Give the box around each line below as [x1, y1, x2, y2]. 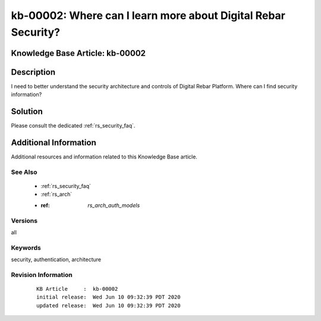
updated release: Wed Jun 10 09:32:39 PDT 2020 [36, 302, 181, 309]
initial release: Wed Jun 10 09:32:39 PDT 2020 [36, 294, 181, 301]
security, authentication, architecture [11, 256, 101, 263]
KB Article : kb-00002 [36, 285, 118, 293]
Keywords [11, 243, 41, 252]
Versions [11, 217, 38, 225]
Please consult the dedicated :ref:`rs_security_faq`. [11, 122, 136, 129]
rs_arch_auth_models [87, 202, 140, 209]
